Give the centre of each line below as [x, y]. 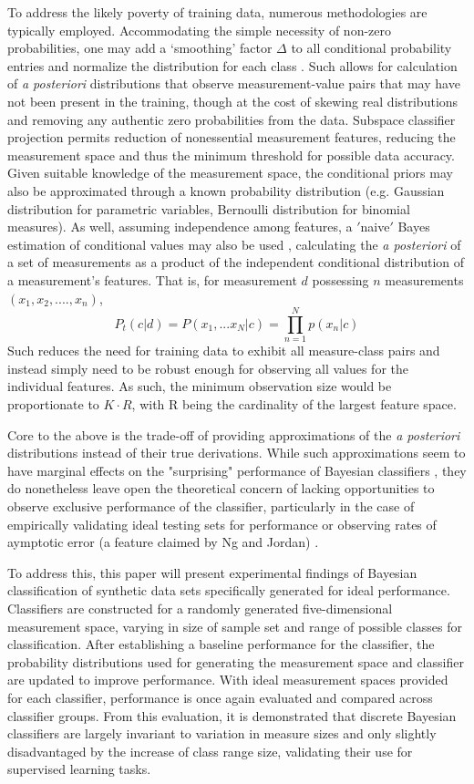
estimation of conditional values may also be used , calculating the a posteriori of [234, 244]
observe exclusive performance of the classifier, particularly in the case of [211, 505]
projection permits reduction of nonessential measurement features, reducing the [232, 137]
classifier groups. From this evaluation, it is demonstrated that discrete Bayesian [232, 715]
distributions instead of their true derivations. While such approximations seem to [237, 453]
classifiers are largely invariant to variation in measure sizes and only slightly [222, 733]
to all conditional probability [371, 48]
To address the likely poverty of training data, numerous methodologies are [217, 12]
